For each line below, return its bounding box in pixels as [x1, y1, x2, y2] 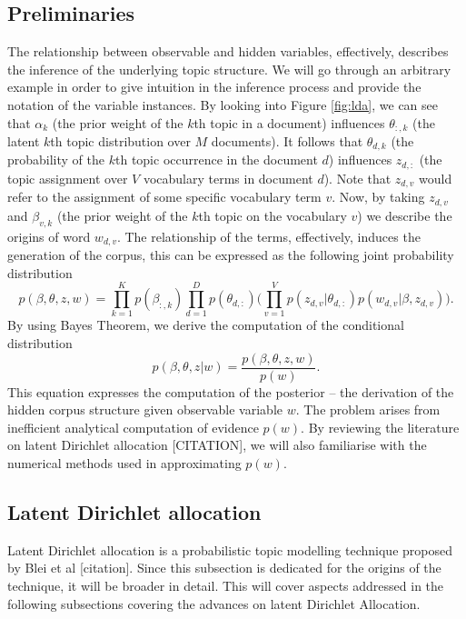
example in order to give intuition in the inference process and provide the [7, 77, 421, 96]
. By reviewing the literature [301, 417, 460, 436]
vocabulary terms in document [143, 168, 313, 187]
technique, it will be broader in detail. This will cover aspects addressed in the [7, 576, 444, 595]
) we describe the [357, 205, 452, 225]
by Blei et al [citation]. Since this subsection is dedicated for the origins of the [7, 558, 441, 577]
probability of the [7, 150, 105, 169]
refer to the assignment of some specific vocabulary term [7, 187, 322, 206]
